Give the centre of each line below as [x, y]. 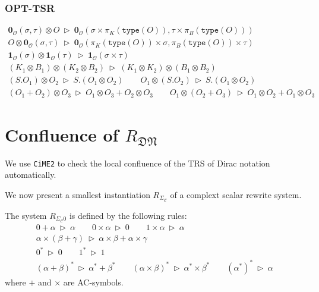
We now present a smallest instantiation [78, 194]
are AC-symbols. [93, 282]
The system [26, 215]
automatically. [31, 175]
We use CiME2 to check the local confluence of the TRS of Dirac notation [138, 163]
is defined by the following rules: [128, 215]
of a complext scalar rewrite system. [236, 194]
